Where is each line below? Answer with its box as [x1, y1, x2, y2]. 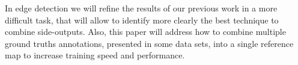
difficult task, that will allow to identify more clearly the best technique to [5, 13, 279, 26]
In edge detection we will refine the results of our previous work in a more [5, 2, 278, 14]
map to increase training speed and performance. [5, 49, 185, 61]
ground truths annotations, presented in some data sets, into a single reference [5, 37, 294, 49]
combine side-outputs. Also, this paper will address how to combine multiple [5, 25, 286, 38]
